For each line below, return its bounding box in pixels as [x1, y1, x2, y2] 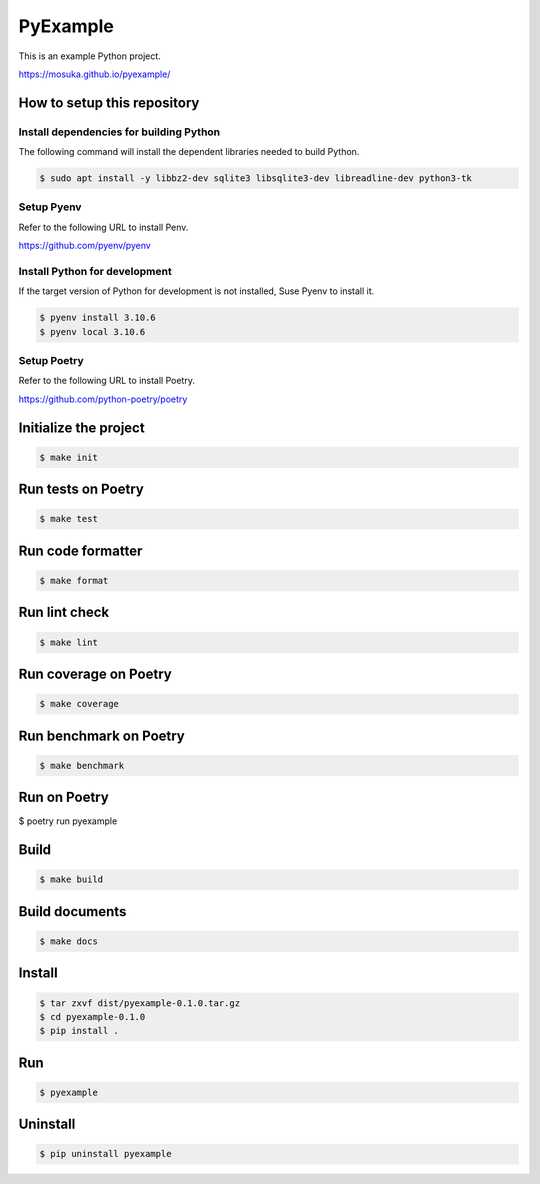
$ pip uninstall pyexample [39, 1148, 172, 1160]
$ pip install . [39, 1025, 120, 1037]
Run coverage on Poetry [18, 666, 172, 683]
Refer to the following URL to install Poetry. [18, 375, 195, 387]
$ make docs [39, 935, 99, 947]
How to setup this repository [18, 94, 200, 111]
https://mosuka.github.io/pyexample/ [18, 68, 171, 80]
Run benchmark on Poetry [18, 727, 185, 744]
